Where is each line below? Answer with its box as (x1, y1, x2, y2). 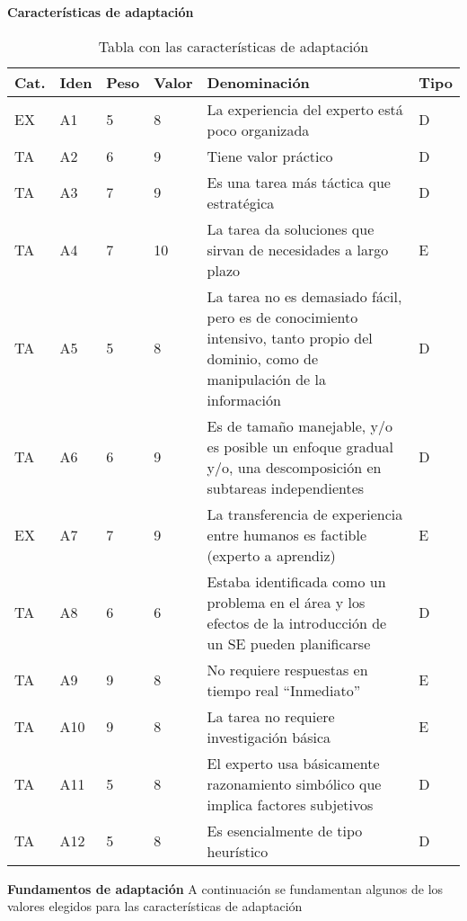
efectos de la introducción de (207, 612, 387, 633)
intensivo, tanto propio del (207, 326, 373, 348)
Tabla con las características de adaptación (98, 35, 369, 57)
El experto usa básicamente (207, 752, 380, 773)
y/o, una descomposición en (207, 456, 382, 478)
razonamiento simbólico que (207, 773, 382, 794)
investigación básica (207, 726, 331, 747)
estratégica (207, 192, 275, 213)
